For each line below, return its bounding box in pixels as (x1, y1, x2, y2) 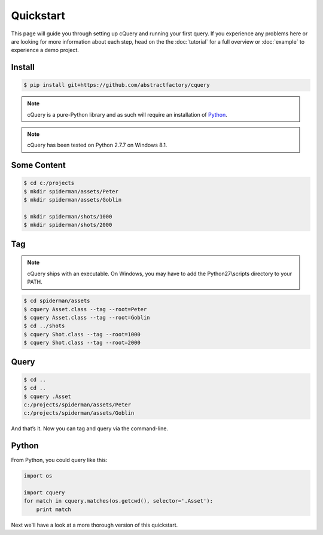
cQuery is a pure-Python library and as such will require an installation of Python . (27, 111, 227, 118)
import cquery (23, 489, 65, 496)
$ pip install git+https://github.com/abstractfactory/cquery (23, 81, 210, 89)
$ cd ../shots (23, 323, 65, 329)
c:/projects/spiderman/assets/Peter (23, 401, 132, 408)
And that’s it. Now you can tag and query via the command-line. (11, 425, 169, 432)
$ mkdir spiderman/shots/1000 (23, 213, 112, 220)
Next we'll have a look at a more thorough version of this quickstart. (11, 521, 178, 528)
